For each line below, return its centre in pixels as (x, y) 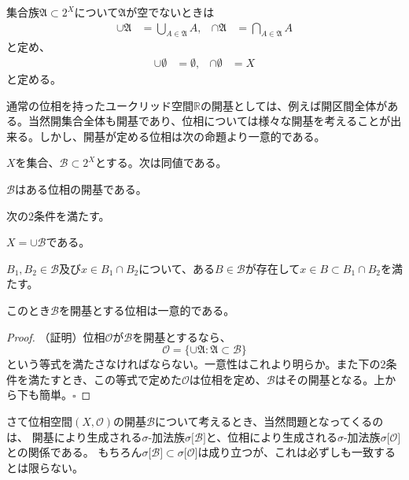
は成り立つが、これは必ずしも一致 (286, 452)
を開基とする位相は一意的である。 (147, 310)
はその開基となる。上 (330, 379)
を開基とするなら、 (182, 336)
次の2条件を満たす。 (58, 215)
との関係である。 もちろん (74, 452)
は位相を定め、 (228, 379)
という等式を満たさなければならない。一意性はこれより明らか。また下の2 (196, 364)
